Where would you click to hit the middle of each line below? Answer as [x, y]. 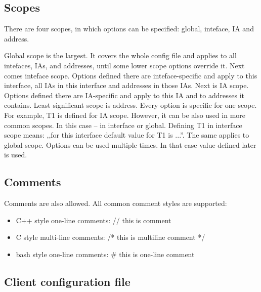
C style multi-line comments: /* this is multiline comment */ [111, 237]
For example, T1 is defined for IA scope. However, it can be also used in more [125, 115]
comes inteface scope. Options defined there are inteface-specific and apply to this [131, 75]
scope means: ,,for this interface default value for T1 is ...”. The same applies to [127, 135]
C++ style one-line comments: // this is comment [94, 220]
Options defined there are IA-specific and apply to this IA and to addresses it [124, 95]
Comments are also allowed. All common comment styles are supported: [116, 203]
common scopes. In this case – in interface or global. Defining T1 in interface [123, 125]
